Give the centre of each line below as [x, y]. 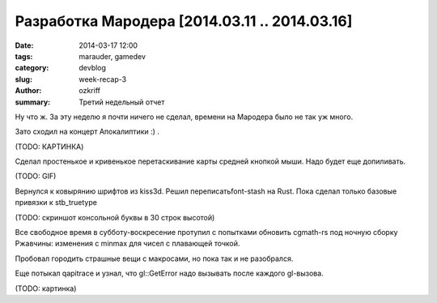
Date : [24, 45]
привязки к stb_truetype [56, 203]
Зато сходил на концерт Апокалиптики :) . [87, 132]
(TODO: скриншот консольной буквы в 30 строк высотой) [115, 217]
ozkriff [90, 91]
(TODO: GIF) [36, 176]
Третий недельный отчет [122, 102]
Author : [28, 91]
